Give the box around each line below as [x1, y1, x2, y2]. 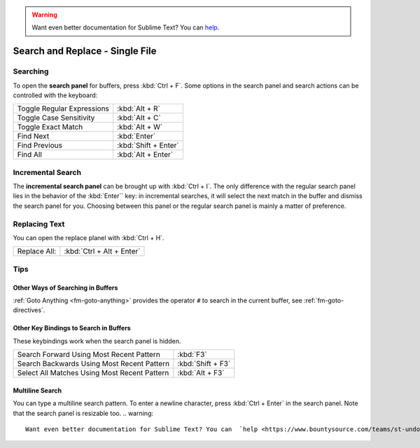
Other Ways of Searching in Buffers [13, 283, 118, 292]
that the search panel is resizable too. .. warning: [13, 409, 154, 417]
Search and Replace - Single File [13, 45, 157, 57]
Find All [17, 150, 42, 160]
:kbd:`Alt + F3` [177, 368, 225, 378]
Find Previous [17, 141, 63, 150]
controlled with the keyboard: [13, 91, 98, 99]
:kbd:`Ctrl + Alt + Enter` [64, 246, 141, 256]
